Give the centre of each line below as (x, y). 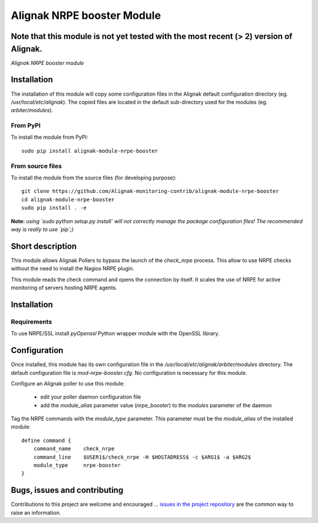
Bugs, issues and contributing (67, 490)
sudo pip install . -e (54, 208)
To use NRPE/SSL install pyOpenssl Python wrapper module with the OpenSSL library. (115, 334)
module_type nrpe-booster (77, 465)
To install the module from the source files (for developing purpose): (94, 178)
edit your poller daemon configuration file (91, 397)
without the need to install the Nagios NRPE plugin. (73, 269)
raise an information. (36, 512)
